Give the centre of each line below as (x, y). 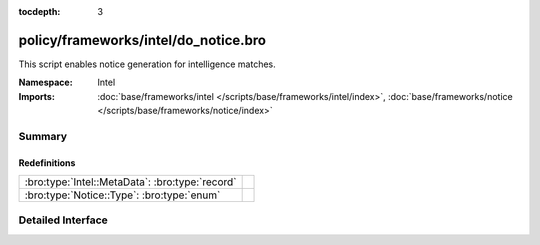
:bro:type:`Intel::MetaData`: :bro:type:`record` (130, 182)
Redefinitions (47, 162)
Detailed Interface (63, 220)
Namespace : (46, 82)
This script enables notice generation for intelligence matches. (147, 64)
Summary (43, 136)
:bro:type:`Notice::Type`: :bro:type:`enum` (122, 195)
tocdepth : (39, 11)
